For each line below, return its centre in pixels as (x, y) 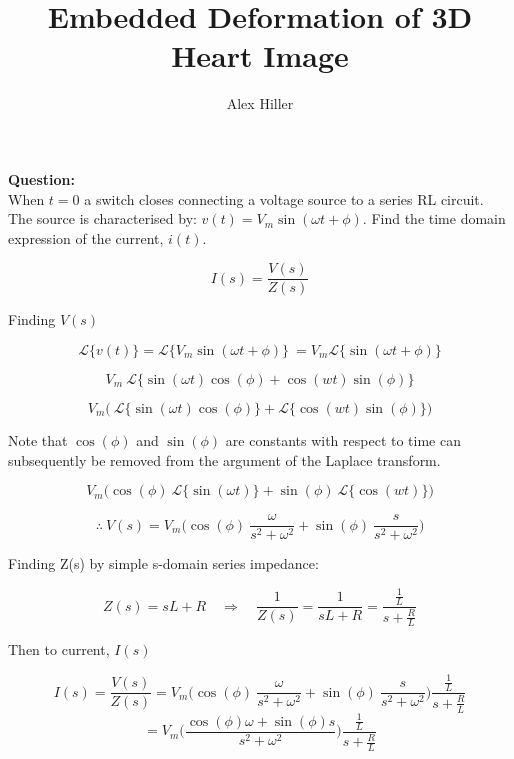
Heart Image (260, 55)
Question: (41, 178)
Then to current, (59, 649)
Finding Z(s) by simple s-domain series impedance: (163, 563)
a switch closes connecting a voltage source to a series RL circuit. (284, 198)
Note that (38, 439)
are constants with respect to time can (343, 439)
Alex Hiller (260, 103)
